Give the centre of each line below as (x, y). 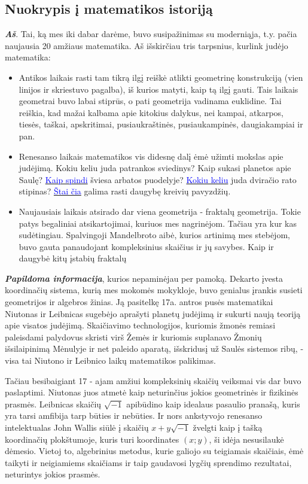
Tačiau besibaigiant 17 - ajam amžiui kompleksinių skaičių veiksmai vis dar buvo (153, 380)
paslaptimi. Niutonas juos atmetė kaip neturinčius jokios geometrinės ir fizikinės (152, 392)
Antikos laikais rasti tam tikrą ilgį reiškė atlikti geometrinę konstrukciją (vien (161, 77)
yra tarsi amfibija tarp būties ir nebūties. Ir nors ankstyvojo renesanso (134, 415)
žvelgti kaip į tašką (228, 427)
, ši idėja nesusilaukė (246, 439)
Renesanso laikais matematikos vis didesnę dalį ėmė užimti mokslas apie (151, 156)
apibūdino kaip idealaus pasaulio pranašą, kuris (213, 404)
